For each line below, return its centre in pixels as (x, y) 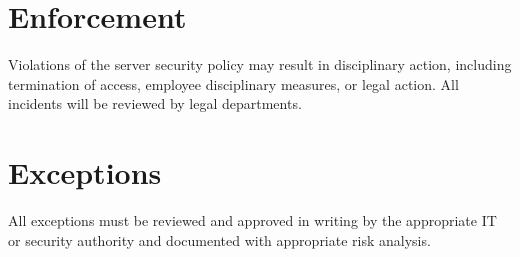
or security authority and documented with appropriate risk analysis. (219, 239)
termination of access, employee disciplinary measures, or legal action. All (233, 83)
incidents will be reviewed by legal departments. (155, 103)
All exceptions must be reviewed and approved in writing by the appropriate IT (252, 220)
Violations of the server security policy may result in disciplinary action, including (260, 64)
